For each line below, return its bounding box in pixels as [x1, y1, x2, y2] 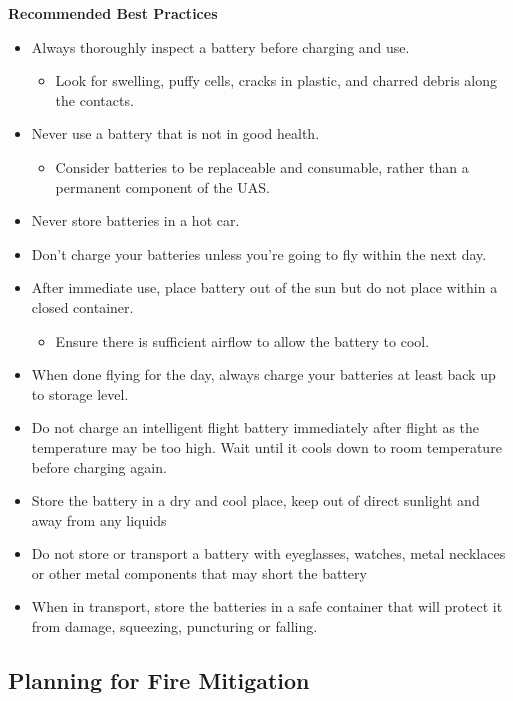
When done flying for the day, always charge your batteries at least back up [31, 364, 496, 385]
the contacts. [55, 89, 134, 110]
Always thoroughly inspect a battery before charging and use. [31, 36, 410, 57]
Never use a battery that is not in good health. [31, 123, 320, 144]
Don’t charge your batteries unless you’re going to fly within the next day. [31, 243, 487, 264]
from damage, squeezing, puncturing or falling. [31, 616, 318, 637]
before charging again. [31, 456, 167, 477]
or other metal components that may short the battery [31, 562, 367, 583]
